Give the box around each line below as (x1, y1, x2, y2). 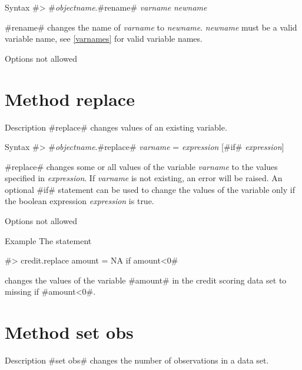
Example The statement (5, 234, 92, 246)
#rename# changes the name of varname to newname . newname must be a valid (5, 21, 297, 33)
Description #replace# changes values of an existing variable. (5, 121, 227, 133)
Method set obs (5, 320, 134, 344)
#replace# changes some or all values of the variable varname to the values (5, 160, 278, 172)
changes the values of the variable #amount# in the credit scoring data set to (5, 274, 287, 286)
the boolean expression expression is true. (5, 195, 154, 207)
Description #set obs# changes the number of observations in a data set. (5, 354, 269, 366)
